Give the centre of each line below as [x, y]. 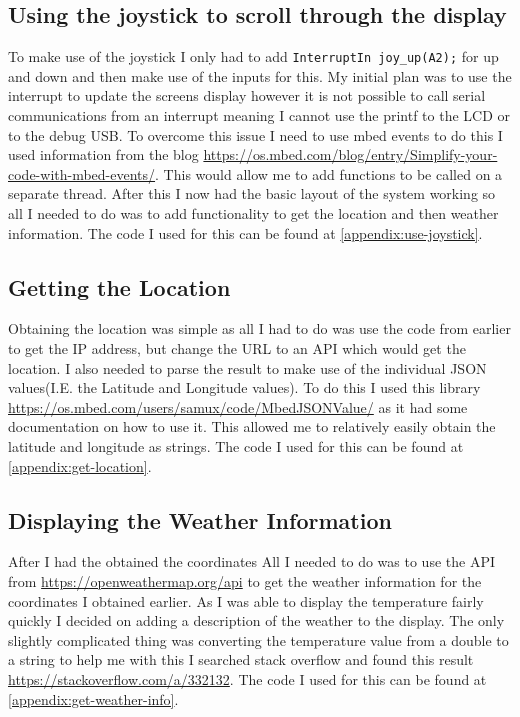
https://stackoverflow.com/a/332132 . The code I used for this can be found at [247, 678]
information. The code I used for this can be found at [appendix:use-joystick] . [245, 232]
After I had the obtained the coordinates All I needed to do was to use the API [251, 561]
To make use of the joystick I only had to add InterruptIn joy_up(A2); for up [253, 56]
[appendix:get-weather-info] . [93, 698]
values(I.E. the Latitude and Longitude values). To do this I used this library [244, 387]
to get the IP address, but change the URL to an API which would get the [237, 348]
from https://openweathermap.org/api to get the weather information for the [245, 580]
